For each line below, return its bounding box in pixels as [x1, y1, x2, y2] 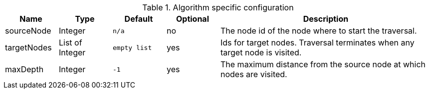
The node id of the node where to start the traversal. [220, 26, 417, 36]
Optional [176, 14, 209, 24]
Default [124, 14, 153, 24]
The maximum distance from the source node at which [220, 59, 426, 69]
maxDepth [5, 64, 44, 74]
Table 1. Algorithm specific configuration [142, 2, 294, 12]
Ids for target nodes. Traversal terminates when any [220, 38, 415, 47]
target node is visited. [220, 47, 302, 57]
